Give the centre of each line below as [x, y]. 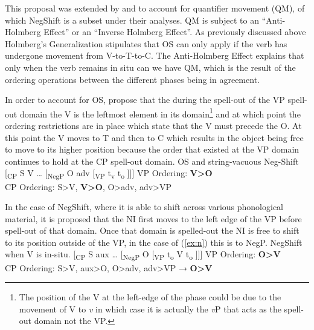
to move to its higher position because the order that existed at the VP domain [152, 149]
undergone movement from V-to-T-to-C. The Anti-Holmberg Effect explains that [155, 55]
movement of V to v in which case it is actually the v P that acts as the [150, 309]
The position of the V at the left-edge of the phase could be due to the [150, 297]
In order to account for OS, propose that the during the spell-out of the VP [145, 100]
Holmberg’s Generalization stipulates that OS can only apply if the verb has [146, 43]
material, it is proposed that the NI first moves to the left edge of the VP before [153, 218]
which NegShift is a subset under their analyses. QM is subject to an [132, 20]
